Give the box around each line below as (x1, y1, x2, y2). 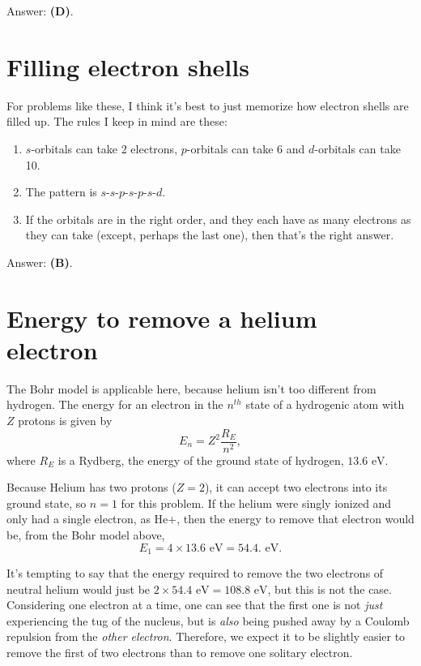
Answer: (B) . (6, 253, 73, 270)
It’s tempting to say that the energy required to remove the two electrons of (6, 565, 384, 582)
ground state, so (6, 494, 87, 511)
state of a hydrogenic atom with (245, 396, 405, 413)
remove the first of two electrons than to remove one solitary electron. (6, 644, 353, 661)
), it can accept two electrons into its (204, 479, 388, 496)
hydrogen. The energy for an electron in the (6, 396, 223, 413)
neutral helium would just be (6, 580, 151, 597)
